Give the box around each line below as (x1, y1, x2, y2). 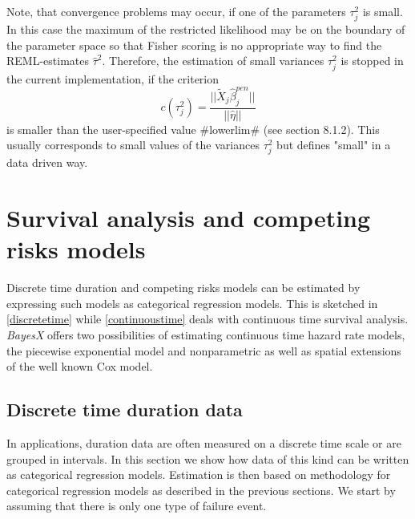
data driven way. (6, 154, 88, 171)
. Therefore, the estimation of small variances (102, 52, 324, 69)
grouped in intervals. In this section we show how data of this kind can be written (6, 450, 409, 467)
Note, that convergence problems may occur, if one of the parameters (6, 3, 346, 19)
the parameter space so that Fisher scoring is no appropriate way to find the (6, 36, 382, 53)
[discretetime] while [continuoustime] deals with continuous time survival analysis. (6, 310, 409, 327)
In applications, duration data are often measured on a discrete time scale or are (6, 435, 401, 452)
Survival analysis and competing (6, 201, 371, 234)
